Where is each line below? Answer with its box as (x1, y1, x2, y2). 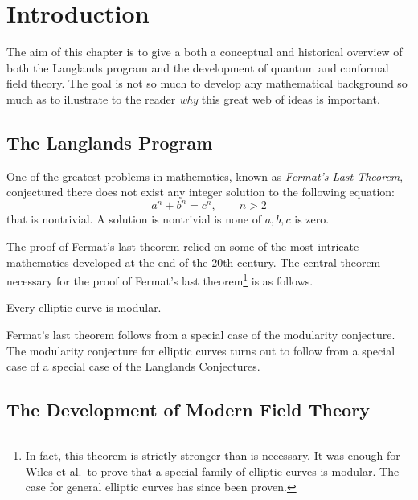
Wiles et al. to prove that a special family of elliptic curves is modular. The (25, 462, 400, 479)
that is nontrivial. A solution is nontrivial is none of (6, 211, 261, 227)
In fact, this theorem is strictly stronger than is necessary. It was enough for (25, 447, 400, 463)
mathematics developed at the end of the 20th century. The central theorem (6, 253, 381, 270)
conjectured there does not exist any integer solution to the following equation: (6, 183, 395, 200)
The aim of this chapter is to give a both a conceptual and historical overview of (6, 43, 403, 60)
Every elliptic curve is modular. (6, 299, 162, 316)
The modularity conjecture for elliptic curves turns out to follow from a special (6, 342, 395, 359)
